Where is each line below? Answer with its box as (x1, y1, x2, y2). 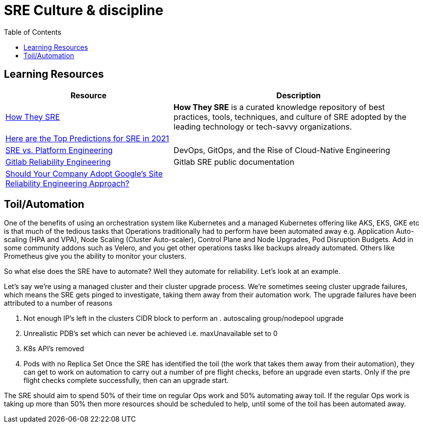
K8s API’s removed (23, 344, 84, 353)
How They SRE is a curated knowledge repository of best (173, 102, 385, 112)
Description (276, 90, 321, 100)
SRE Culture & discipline (4, 2, 164, 19)
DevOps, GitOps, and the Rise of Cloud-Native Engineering (173, 145, 390, 155)
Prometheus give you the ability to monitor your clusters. (4, 252, 187, 261)
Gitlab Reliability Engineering (5, 157, 111, 167)
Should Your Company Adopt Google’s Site (5, 168, 163, 179)
